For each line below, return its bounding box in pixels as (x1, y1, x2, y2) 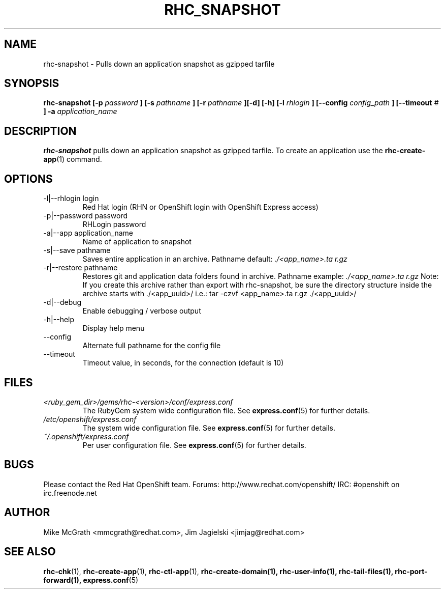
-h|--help (43, 315, 75, 324)
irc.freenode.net (43, 488, 97, 497)
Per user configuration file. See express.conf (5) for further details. (82, 440, 306, 449)
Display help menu (82, 324, 145, 333)
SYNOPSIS (4, 77, 59, 90)
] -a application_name (43, 107, 117, 116)
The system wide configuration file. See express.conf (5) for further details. (82, 423, 335, 432)
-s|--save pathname (43, 246, 111, 255)
